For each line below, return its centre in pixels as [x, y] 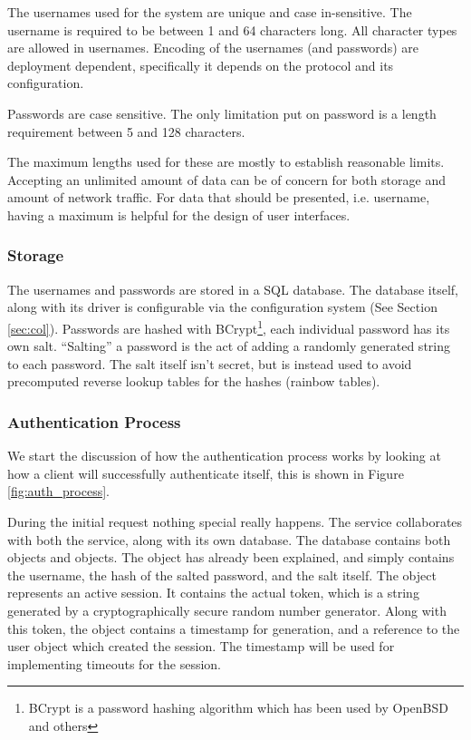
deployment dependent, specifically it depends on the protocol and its [201, 65]
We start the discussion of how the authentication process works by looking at [224, 456]
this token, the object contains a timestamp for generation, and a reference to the [234, 628]
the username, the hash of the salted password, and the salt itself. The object [222, 574]
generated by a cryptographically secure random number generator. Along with [227, 610]
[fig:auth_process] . [59, 491]
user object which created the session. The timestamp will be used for [201, 646]
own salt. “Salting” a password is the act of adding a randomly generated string [229, 346]
